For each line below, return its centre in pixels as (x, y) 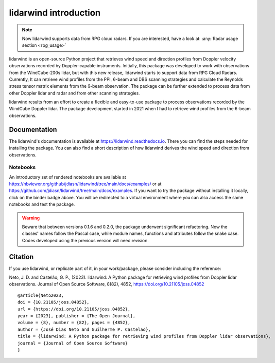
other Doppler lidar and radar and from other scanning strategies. (75, 93)
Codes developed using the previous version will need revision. (86, 240)
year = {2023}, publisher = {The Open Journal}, (77, 316)
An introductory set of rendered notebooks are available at (68, 177)
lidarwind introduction (55, 13)
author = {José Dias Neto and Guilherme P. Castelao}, (84, 329)
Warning (31, 218)
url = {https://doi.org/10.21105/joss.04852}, (74, 309)
